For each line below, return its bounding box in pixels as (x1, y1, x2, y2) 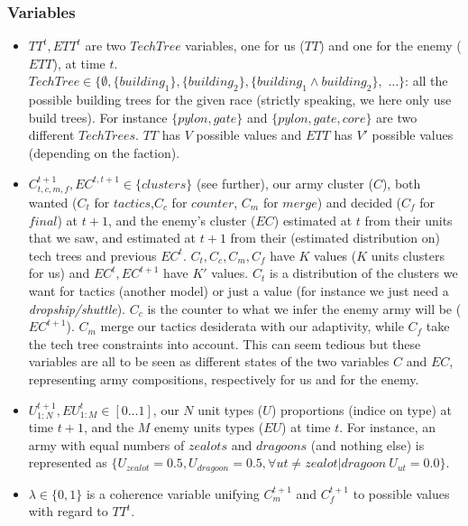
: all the (405, 71, 448, 90)
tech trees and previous (28, 245, 157, 264)
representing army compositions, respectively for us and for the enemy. (28, 369, 419, 388)
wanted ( (28, 193, 78, 211)
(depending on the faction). (28, 143, 180, 161)
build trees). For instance (28, 107, 168, 126)
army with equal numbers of (28, 435, 185, 454)
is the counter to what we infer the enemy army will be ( (147, 299, 462, 318)
